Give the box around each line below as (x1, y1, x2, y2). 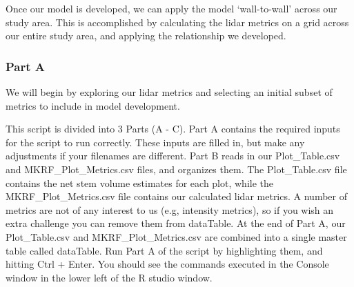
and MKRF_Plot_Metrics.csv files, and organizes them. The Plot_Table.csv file (6, 161, 347, 176)
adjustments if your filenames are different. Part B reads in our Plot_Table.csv (6, 148, 340, 163)
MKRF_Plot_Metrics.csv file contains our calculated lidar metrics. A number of (6, 189, 347, 204)
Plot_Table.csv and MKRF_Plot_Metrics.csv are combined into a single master (6, 229, 347, 244)
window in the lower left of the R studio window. (6, 270, 213, 284)
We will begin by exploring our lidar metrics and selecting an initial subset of (6, 85, 333, 99)
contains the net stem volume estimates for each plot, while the (6, 175, 274, 190)
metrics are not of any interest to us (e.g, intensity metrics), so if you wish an (6, 202, 334, 217)
